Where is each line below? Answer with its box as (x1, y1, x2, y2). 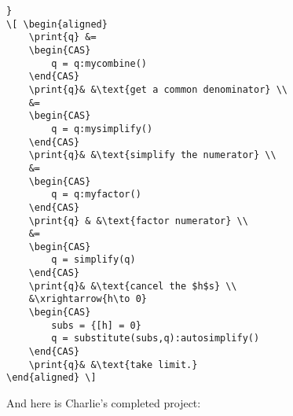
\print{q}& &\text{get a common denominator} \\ (28, 83, 288, 95)
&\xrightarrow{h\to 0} (28, 293, 147, 305)
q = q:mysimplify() (51, 123, 153, 134)
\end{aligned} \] (6, 372, 97, 384)
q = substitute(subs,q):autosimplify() (51, 333, 260, 344)
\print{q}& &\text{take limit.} (28, 359, 198, 370)
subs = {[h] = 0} (51, 319, 141, 331)
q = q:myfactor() (51, 189, 141, 201)
